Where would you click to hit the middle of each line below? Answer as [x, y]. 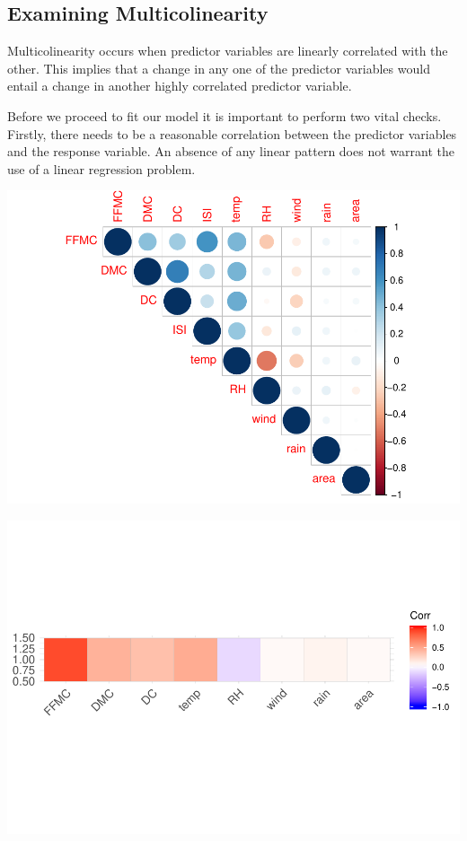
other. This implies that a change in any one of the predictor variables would [219, 68]
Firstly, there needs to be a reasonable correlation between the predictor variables [232, 133]
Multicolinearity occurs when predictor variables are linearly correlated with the [228, 51]
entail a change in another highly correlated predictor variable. [180, 86]
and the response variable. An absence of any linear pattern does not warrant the [231, 151]
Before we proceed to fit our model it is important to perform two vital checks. [225, 115]
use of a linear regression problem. [101, 168]
